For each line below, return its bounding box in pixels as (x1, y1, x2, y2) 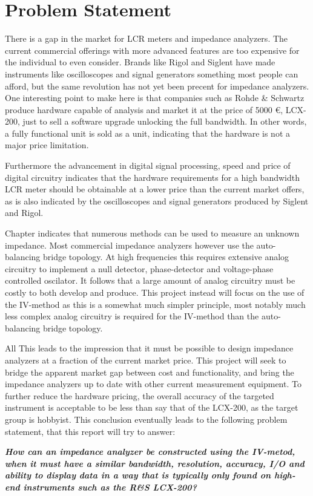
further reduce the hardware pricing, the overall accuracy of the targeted (5, 389, 274, 402)
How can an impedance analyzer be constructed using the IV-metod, (5, 445, 295, 458)
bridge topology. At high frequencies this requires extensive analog (43, 250, 289, 263)
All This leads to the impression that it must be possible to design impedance (5, 342, 294, 354)
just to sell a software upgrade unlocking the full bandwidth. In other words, (22, 115, 307, 128)
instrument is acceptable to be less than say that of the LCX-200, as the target (5, 401, 298, 414)
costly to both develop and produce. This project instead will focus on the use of (5, 286, 305, 298)
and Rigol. (5, 206, 44, 219)
